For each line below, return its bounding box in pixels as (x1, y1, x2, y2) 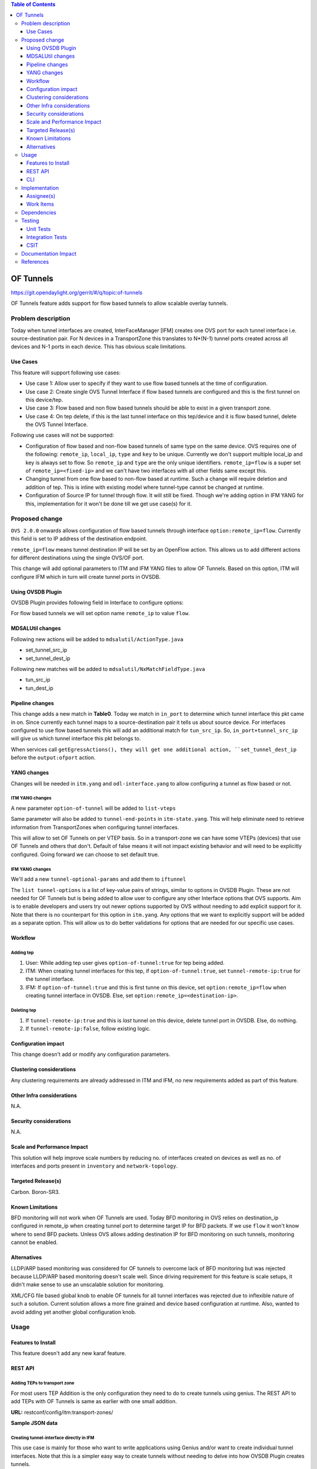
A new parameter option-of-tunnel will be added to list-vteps (11, 804, 176, 811)
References (21, 259, 49, 266)
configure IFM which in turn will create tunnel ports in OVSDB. (11, 573, 161, 580)
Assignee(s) (26, 192, 56, 199)
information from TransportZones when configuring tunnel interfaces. (11, 823, 179, 831)
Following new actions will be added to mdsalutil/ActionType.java (11, 635, 184, 643)
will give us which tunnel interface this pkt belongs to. (11, 735, 141, 742)
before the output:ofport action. (11, 754, 96, 761)
